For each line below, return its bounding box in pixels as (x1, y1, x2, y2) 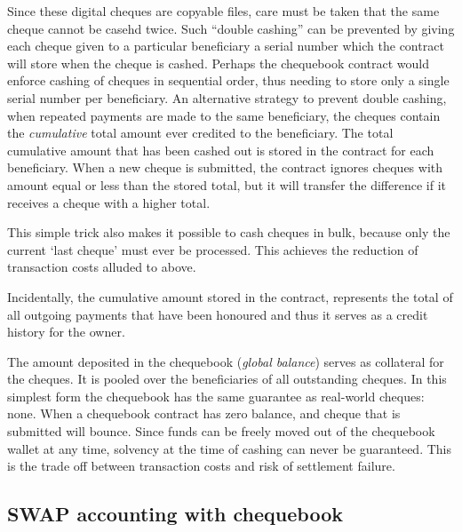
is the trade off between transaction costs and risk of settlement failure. (7, 457, 395, 475)
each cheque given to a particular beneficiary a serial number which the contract (7, 36, 444, 55)
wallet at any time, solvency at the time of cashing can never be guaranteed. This (7, 439, 451, 457)
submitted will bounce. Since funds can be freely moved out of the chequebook (7, 422, 435, 441)
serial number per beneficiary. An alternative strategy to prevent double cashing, (7, 88, 447, 107)
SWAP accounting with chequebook (7, 500, 343, 528)
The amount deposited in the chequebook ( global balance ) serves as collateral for (7, 352, 444, 370)
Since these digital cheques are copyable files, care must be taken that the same (7, 2, 440, 20)
